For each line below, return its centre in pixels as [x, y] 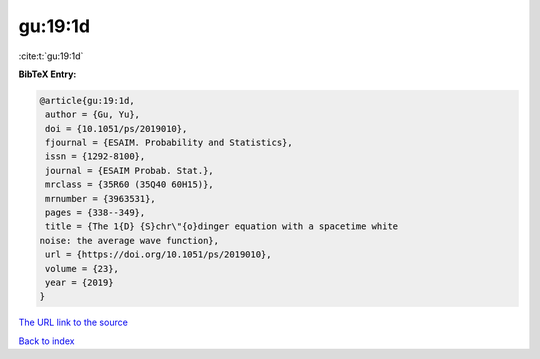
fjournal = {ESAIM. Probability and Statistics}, [169, 143]
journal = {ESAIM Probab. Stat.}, [129, 170]
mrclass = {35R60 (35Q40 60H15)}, [129, 184]
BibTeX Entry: [47, 74]
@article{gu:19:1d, [87, 100]
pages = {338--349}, [95, 213]
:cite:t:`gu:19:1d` [51, 56]
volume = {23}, [82, 268]
